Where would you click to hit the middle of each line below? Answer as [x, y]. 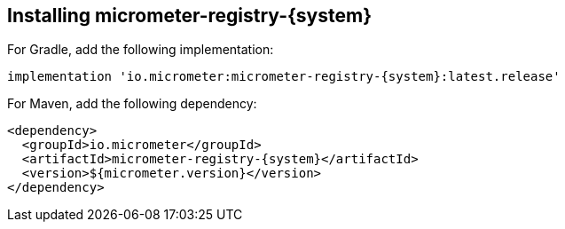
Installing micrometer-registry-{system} [189, 16]
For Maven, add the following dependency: [132, 104]
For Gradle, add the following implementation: [141, 50]
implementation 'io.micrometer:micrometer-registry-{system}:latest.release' [284, 77]
